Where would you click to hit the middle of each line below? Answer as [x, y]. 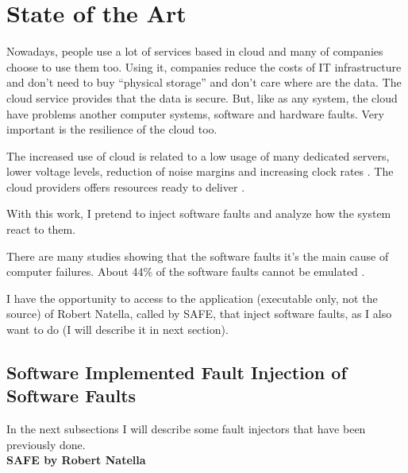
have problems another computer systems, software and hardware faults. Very [195, 113]
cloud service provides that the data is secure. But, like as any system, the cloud [202, 97]
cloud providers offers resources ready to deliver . [126, 186]
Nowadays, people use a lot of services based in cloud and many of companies [195, 51]
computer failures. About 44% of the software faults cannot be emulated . [186, 271]
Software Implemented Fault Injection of [177, 372]
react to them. [41, 229]
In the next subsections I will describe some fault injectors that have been [186, 429]
